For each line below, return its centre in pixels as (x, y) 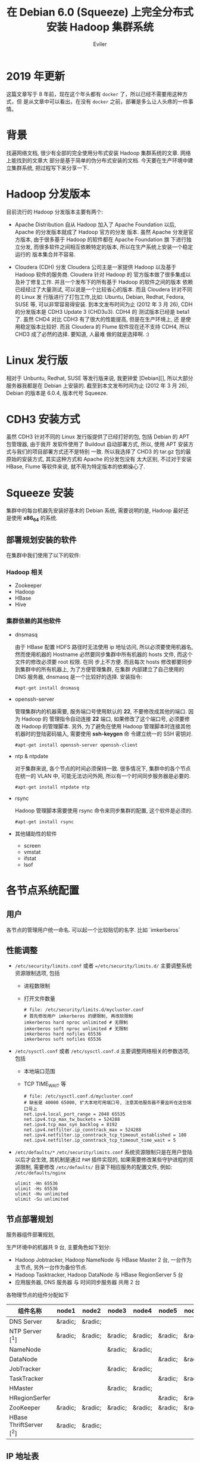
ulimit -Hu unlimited (41, 1194)
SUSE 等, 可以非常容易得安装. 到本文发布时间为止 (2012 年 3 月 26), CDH (104, 304)
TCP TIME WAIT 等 (45, 1085)
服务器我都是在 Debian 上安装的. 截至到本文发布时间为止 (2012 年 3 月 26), (97, 385)
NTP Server (25, 1331)
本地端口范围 (39, 1071)
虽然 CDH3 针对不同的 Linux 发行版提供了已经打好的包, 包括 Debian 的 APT (98, 437)
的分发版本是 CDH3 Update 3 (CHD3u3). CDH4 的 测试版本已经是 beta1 (102, 311)
